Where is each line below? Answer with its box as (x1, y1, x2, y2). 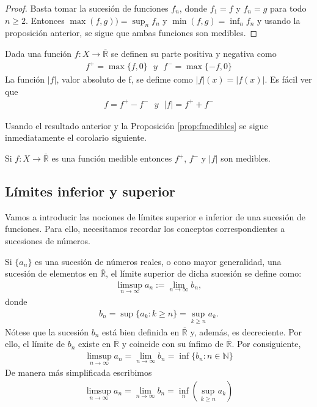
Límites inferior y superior (5, 182, 175, 200)
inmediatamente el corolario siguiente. (5, 131, 147, 144)
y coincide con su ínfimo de (122, 337, 224, 350)
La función (5, 73, 45, 86)
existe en (78, 337, 111, 350)
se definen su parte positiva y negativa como (111, 47, 277, 59)
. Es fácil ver (264, 73, 312, 86)
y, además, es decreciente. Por (190, 325, 302, 338)
